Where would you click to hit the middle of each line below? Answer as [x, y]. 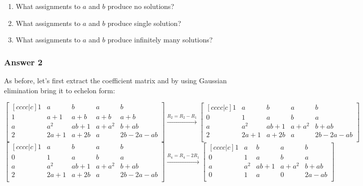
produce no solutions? [141, 6]
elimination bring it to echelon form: [60, 90]
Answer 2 [23, 62]
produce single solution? [144, 23]
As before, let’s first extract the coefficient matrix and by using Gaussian [115, 80]
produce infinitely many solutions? [160, 40]
